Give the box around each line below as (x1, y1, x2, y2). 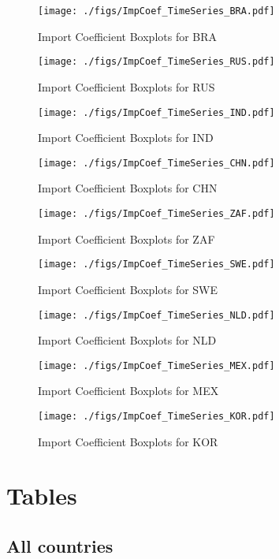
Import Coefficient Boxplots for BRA (38, 28, 218, 44)
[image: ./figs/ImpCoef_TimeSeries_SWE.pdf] (38, 259, 275, 270)
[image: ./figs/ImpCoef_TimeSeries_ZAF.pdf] (38, 208, 275, 219)
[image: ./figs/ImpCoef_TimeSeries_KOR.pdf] (38, 411, 275, 422)
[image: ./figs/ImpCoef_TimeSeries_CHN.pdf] (38, 157, 275, 169)
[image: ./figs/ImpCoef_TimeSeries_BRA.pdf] (38, 6, 275, 17)
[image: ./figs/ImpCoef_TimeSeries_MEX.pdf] (38, 360, 275, 371)
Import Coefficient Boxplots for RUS (38, 78, 215, 95)
